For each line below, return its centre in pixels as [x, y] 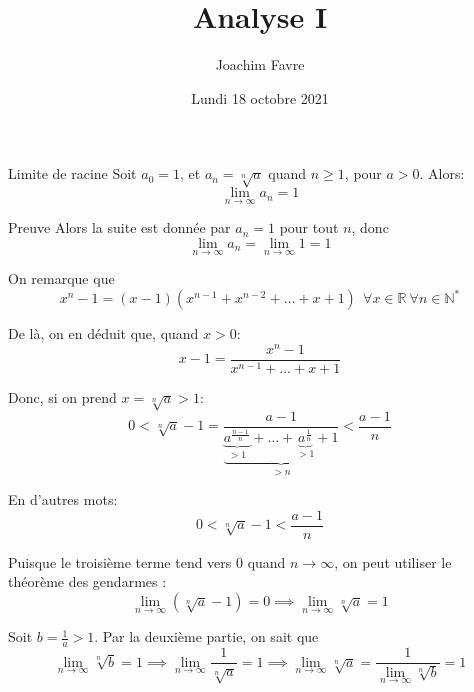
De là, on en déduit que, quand [103, 333]
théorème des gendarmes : [87, 581]
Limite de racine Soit [72, 173]
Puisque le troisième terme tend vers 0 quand [147, 561]
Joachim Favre [260, 64]
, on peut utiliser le [393, 561]
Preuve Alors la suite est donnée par [119, 227]
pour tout [309, 227]
